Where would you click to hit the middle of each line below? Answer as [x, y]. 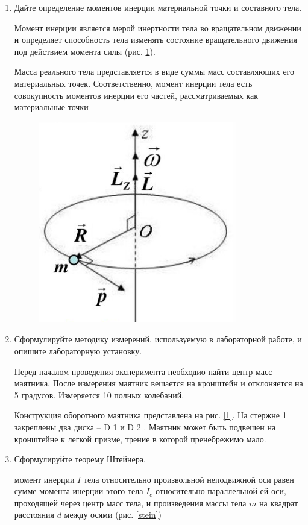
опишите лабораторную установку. [78, 351]
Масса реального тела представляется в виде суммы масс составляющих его [154, 71]
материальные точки [51, 107]
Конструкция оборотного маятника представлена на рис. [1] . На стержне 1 [150, 415]
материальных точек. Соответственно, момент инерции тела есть [133, 83]
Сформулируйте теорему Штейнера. [80, 459]
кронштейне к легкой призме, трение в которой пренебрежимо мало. [140, 439]
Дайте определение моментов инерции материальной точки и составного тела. [158, 7]
